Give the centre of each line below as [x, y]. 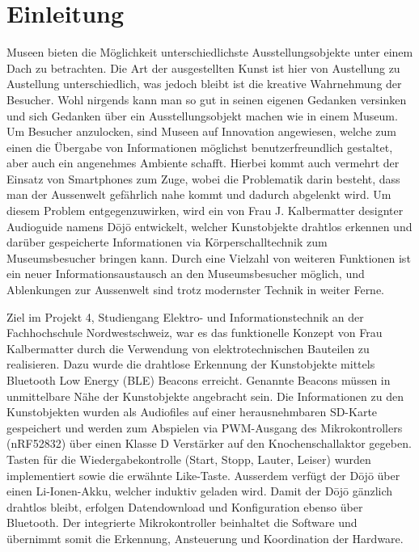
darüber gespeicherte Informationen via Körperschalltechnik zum [167, 242]
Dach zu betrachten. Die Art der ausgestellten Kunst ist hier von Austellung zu [203, 67]
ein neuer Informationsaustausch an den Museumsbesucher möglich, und [186, 274]
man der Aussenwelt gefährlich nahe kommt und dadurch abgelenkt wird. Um [199, 194]
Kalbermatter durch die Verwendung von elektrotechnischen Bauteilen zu [188, 348]
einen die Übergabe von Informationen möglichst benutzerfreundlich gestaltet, [200, 147]
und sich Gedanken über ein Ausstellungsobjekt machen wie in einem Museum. [202, 115]
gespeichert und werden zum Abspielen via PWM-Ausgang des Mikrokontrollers [205, 427]
